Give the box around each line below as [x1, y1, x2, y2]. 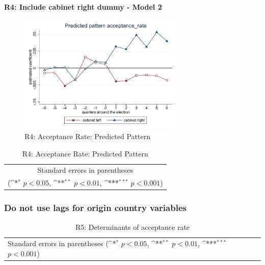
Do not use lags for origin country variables [4, 201, 187, 214]
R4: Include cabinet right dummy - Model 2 [4, 2, 162, 12]
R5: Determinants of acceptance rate [75, 221, 190, 232]
